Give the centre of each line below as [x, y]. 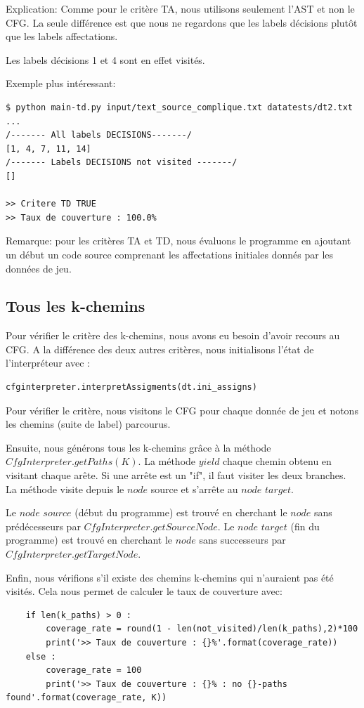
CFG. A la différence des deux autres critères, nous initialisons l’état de [160, 349]
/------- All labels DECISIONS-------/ [99, 135]
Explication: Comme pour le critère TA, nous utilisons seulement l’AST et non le [180, 8]
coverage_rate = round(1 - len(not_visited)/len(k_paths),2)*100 [202, 629]
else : [41, 656]
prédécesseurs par [43, 526]
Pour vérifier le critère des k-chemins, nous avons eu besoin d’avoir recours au [173, 335]
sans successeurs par [242, 540]
